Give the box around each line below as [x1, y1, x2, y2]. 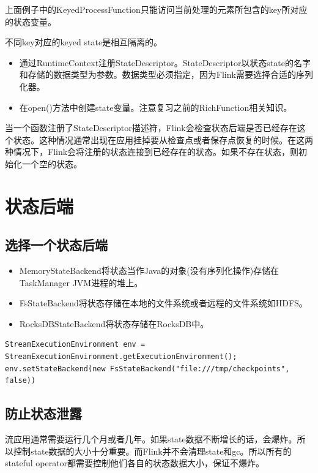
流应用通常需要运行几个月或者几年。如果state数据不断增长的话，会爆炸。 [5, 433, 297, 445]
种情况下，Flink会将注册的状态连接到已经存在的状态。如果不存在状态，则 [5, 145, 299, 158]
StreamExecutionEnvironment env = [5, 340, 146, 349]
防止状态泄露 [5, 404, 82, 423]
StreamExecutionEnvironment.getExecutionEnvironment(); [5, 352, 237, 361]
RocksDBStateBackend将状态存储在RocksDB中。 [19, 317, 209, 330]
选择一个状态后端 [5, 235, 108, 254]
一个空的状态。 [21, 157, 82, 170]
